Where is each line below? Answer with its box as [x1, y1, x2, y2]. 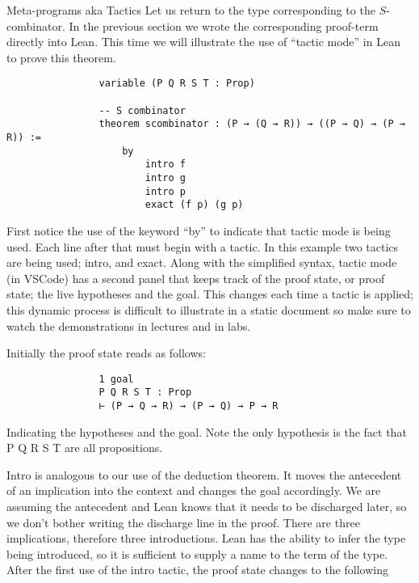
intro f [145, 158, 186, 171]
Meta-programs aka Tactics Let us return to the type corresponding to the [6, 2, 375, 18]
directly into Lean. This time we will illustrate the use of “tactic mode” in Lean [6, 33, 400, 50]
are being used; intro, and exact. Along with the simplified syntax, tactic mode [6, 254, 397, 271]
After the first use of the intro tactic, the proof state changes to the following [6, 561, 388, 578]
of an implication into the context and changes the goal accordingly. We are [6, 482, 381, 499]
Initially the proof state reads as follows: [6, 344, 206, 361]
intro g [145, 171, 186, 184]
